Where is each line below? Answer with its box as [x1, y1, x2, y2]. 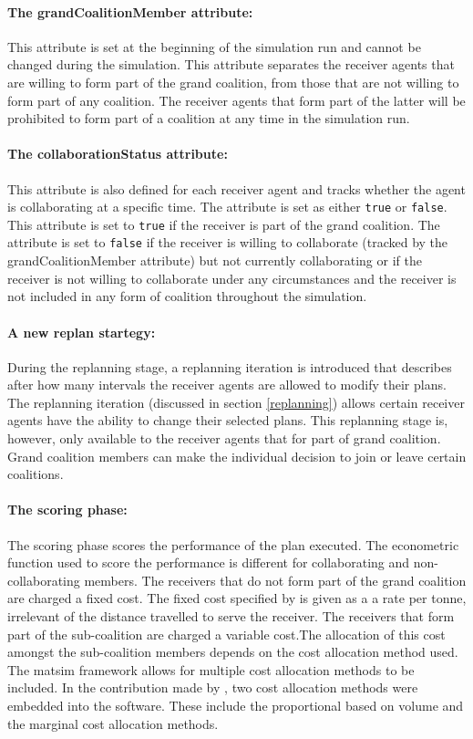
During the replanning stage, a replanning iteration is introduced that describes [7, 357, 452, 376]
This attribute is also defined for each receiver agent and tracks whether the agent [7, 179, 466, 198]
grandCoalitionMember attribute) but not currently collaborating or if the [7, 251, 422, 270]
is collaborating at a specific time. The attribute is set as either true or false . [7, 197, 447, 216]
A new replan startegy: [7, 322, 156, 341]
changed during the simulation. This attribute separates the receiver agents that [7, 55, 455, 74]
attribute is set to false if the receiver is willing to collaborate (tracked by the [7, 233, 448, 252]
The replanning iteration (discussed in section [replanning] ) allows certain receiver [7, 392, 465, 411]
